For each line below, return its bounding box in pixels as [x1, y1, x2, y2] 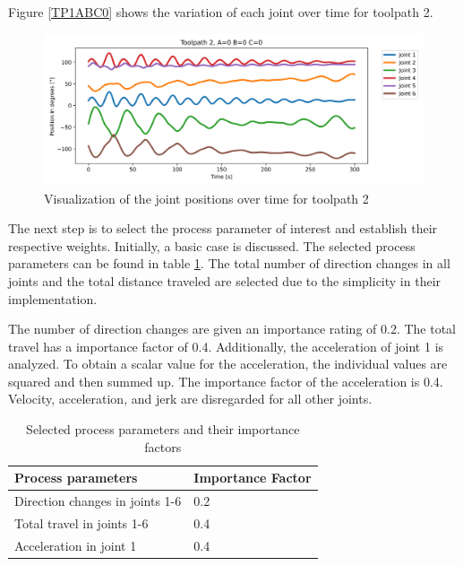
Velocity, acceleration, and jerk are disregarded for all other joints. [8, 389, 373, 408]
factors [144, 437, 182, 456]
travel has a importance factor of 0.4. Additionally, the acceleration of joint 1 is [8, 336, 444, 355]
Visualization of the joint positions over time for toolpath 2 [44, 188, 369, 207]
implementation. [8, 289, 98, 308]
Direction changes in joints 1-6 [14, 492, 182, 510]
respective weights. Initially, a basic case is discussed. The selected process [8, 236, 416, 255]
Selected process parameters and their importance [26, 420, 300, 439]
